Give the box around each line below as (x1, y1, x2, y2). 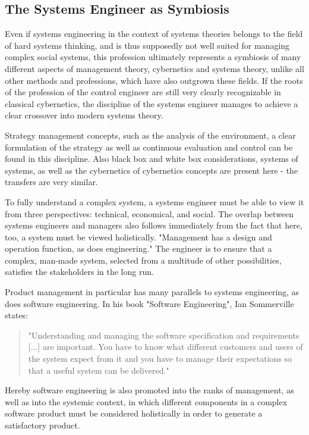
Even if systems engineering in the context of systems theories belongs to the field (5, 27, 303, 40)
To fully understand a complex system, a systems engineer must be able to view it (5, 195, 304, 208)
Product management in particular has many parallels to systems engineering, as (5, 286, 299, 298)
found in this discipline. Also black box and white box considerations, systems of (5, 152, 298, 165)
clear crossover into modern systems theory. (5, 109, 163, 121)
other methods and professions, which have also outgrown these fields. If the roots (5, 74, 303, 86)
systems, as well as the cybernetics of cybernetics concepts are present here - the (5, 164, 298, 176)
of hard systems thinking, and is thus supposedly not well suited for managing (5, 39, 290, 51)
